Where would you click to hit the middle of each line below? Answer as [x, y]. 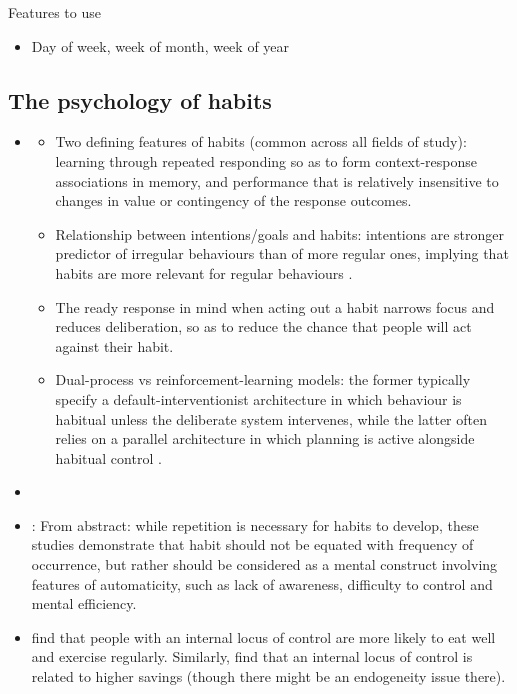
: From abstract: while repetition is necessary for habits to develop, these [255, 524]
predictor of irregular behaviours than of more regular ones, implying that [282, 253]
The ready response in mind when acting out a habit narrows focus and [275, 306]
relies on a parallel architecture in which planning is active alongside [265, 438]
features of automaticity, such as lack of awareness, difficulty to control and [262, 583]
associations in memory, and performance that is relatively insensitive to [277, 180]
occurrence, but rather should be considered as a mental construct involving [264, 564]
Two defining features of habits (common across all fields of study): [261, 141]
